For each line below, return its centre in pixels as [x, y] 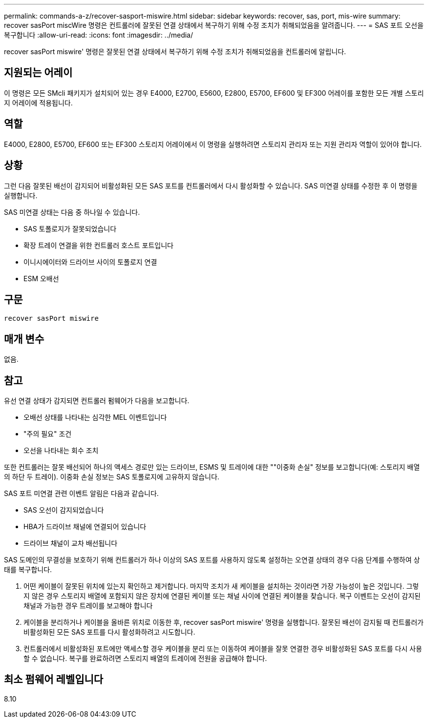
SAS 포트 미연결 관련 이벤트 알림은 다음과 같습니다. [81, 494]
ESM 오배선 [41, 278]
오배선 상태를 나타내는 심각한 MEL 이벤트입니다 [95, 417]
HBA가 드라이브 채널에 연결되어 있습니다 [85, 527]
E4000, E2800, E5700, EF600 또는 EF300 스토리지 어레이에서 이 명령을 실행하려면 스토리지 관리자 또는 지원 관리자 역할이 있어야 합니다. [213, 144]
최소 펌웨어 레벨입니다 [54, 680]
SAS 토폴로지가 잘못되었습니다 [70, 228]
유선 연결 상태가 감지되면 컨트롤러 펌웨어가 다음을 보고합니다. [97, 401]
